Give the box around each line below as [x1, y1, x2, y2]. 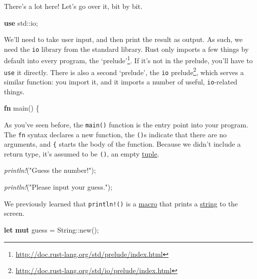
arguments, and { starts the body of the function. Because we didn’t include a [4, 139, 241, 149]
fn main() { [4, 103, 40, 113]
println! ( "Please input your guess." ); [4, 182, 113, 192]
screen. [4, 208, 25, 218]
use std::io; [4, 17, 38, 28]
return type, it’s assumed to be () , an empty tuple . [4, 148, 160, 159]
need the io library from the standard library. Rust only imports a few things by [4, 43, 249, 54]
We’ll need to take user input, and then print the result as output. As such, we [4, 34, 243, 44]
